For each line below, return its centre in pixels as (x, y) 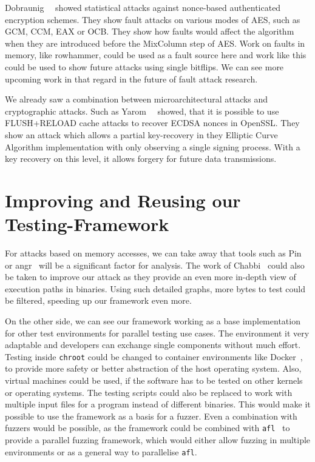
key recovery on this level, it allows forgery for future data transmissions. (141, 159)
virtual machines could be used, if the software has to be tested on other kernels (154, 380)
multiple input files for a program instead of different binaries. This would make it (158, 404)
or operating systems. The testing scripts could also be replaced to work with (149, 392)
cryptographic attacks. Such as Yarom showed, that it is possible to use (142, 111)
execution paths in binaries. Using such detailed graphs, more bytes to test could (155, 288)
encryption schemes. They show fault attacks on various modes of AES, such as (153, 19)
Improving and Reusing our (123, 200)
